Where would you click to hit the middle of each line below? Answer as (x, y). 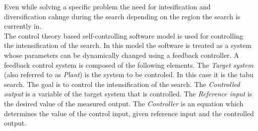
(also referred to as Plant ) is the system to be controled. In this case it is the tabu (129, 74)
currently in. (23, 26)
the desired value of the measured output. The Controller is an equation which (124, 103)
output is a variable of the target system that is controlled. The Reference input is (128, 94)
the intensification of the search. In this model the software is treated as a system (128, 45)
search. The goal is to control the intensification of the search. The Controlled (122, 84)
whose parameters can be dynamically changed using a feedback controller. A (122, 55)
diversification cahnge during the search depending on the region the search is (122, 16)
